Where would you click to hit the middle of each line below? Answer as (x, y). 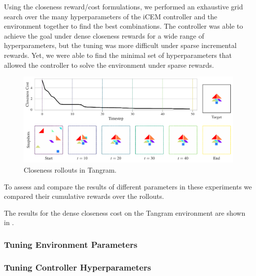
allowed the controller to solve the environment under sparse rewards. (109, 65)
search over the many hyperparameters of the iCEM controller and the (111, 16)
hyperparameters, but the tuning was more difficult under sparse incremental (120, 45)
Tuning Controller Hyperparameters (78, 267)
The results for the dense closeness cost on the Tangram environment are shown (125, 212)
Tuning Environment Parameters (71, 244)
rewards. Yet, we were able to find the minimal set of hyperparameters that (118, 55)
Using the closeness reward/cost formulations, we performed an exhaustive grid (124, 6)
